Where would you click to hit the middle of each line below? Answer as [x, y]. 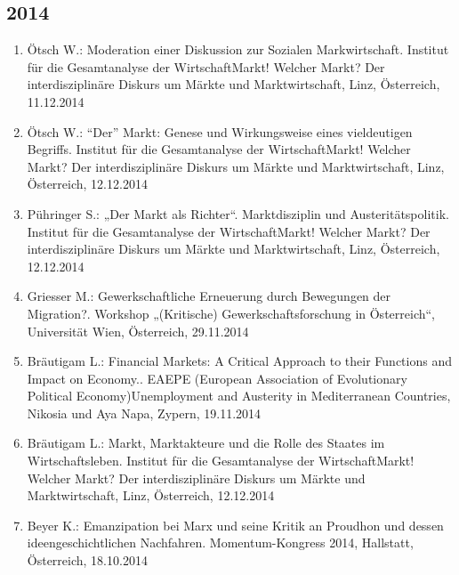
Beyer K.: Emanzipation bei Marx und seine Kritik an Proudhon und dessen [235, 525]
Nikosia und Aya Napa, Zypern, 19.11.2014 [144, 413]
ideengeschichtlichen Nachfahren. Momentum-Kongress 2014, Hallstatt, [220, 543]
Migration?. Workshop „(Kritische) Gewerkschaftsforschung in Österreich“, [231, 313]
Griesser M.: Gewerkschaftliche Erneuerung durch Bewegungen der [209, 296]
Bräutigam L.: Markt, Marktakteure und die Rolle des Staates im [206, 443]
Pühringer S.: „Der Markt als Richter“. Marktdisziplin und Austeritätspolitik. [238, 213]
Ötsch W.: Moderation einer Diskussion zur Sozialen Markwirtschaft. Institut [238, 49]
